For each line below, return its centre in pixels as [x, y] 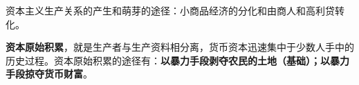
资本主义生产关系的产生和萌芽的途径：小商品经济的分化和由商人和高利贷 [170, 10]
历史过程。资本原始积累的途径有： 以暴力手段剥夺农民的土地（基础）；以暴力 [177, 60]
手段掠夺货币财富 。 [49, 74]
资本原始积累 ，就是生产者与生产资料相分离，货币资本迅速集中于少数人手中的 [180, 47]
